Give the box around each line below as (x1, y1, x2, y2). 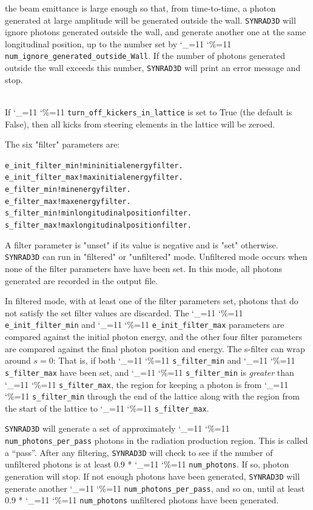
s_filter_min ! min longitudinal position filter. (5, 209, 192, 218)
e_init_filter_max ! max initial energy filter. (5, 173, 183, 182)
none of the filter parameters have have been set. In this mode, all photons (5, 262, 282, 274)
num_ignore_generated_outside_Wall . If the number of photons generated (5, 49, 285, 62)
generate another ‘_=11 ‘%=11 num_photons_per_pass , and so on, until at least (5, 481, 305, 494)
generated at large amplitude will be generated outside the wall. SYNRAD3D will (5, 13, 296, 26)
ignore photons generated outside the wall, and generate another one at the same (5, 25, 306, 38)
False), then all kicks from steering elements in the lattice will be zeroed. (5, 117, 275, 130)
